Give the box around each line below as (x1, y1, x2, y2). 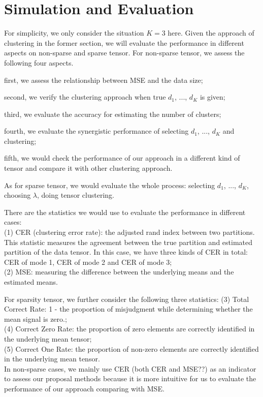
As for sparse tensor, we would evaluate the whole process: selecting (4, 179, 215, 190)
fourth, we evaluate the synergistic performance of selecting (4, 126, 189, 136)
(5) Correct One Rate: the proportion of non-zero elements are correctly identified (4, 343, 259, 354)
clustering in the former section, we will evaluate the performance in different (4, 37, 244, 48)
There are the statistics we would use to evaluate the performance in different (4, 206, 246, 217)
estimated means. (4, 277, 58, 287)
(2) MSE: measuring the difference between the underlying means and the (4, 266, 234, 277)
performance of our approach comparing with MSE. (4, 383, 165, 393)
